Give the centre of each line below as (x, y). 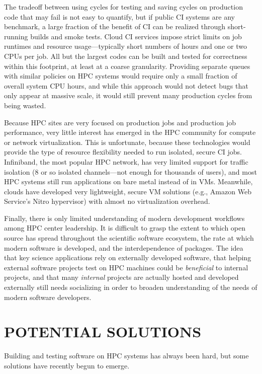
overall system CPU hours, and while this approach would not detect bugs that (126, 85)
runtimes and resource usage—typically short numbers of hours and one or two (125, 46)
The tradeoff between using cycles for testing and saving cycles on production (123, 7)
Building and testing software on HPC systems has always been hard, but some (126, 356)
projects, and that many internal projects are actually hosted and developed (121, 277)
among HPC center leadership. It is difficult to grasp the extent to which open (125, 228)
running (16, 36)
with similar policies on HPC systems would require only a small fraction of (121, 76)
